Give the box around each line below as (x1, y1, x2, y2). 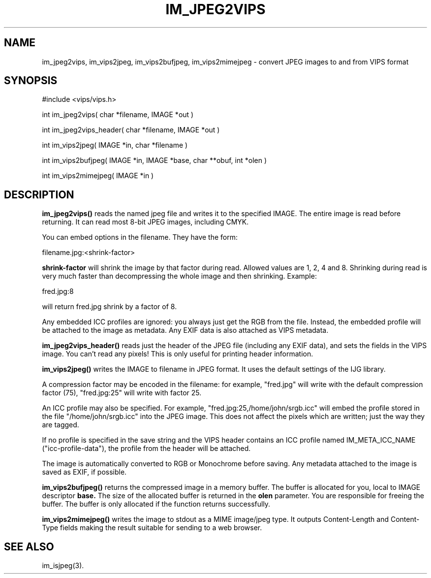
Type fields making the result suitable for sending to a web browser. (42, 523, 262, 532)
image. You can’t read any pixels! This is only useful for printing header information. (42, 350, 313, 358)
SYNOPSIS (4, 74, 58, 87)
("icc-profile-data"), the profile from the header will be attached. (42, 444, 251, 453)
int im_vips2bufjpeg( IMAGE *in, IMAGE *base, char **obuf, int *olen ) (42, 156, 267, 165)
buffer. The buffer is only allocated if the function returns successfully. (42, 500, 271, 509)
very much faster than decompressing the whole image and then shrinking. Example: (42, 272, 317, 281)
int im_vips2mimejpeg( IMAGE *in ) (42, 171, 154, 180)
